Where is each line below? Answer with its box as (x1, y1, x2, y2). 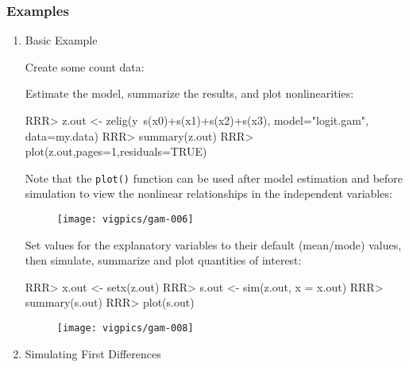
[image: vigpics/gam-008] (56, 323, 194, 334)
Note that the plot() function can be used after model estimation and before (25, 169, 403, 186)
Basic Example (25, 32, 98, 48)
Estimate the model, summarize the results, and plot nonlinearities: (25, 85, 354, 102)
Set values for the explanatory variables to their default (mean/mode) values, (25, 236, 402, 253)
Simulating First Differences (25, 345, 161, 361)
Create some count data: (25, 58, 145, 75)
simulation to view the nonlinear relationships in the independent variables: (25, 185, 392, 202)
